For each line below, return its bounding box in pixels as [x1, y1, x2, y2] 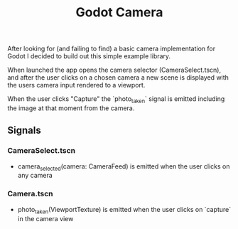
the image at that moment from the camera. [7, 104, 135, 112]
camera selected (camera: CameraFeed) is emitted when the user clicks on [17, 161, 230, 172]
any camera [17, 171, 53, 180]
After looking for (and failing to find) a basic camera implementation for [7, 44, 215, 53]
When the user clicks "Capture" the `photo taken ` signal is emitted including [7, 95, 225, 105]
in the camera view [17, 214, 74, 223]
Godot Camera [75, 4, 163, 21]
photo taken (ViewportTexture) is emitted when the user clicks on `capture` [17, 205, 232, 215]
